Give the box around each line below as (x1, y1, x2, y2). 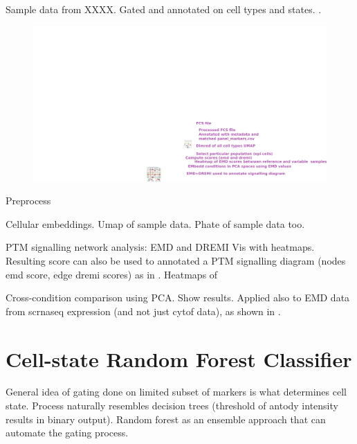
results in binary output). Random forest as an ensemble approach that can (6, 411, 326, 426)
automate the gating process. (6, 425, 129, 440)
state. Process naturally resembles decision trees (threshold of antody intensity (6, 398, 338, 413)
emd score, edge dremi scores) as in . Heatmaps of (6, 267, 218, 281)
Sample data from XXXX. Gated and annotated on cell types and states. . (6, 2, 322, 16)
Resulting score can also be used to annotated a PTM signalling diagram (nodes (6, 253, 346, 267)
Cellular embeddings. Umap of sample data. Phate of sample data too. (6, 216, 305, 231)
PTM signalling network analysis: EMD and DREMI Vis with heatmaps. (6, 240, 315, 254)
